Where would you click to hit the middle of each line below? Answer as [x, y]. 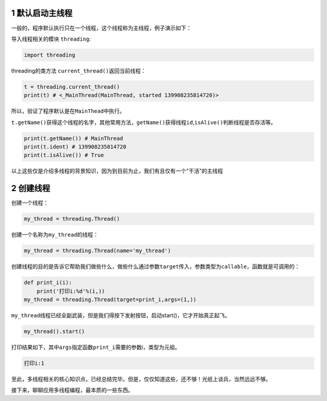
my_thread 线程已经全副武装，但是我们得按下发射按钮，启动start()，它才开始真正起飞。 [121, 315]
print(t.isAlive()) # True [64, 155]
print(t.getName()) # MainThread [74, 138]
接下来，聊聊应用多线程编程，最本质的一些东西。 [72, 390]
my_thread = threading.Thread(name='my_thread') [97, 251]
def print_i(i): [48, 283]
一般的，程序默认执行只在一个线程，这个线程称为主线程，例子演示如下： [101, 28]
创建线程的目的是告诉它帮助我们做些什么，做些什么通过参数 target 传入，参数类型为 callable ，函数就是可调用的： [156, 266]
